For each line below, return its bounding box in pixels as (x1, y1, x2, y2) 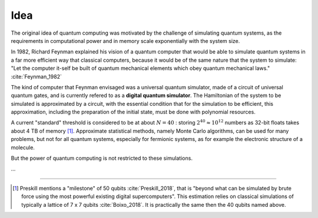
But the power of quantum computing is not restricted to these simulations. (11, 155, 193, 162)
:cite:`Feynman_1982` (11, 73, 62, 80)
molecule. (11, 144, 35, 151)
